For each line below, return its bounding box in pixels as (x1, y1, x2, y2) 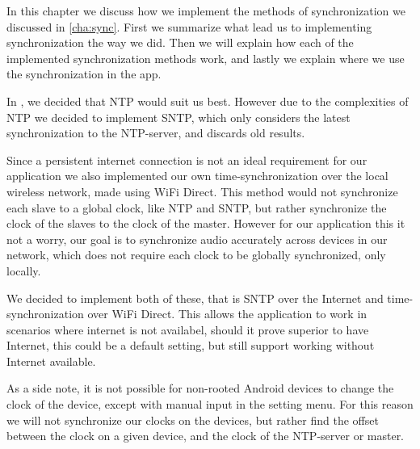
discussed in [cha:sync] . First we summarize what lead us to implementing (6, 18, 372, 35)
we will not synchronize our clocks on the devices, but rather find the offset (6, 411, 379, 428)
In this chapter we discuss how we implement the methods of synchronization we (6, 2, 405, 19)
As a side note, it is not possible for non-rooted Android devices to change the (6, 380, 394, 397)
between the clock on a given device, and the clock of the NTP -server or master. (6, 427, 405, 444)
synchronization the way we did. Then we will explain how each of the (6, 34, 354, 51)
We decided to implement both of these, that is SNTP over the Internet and (6, 289, 384, 306)
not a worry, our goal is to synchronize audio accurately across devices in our (6, 230, 388, 247)
